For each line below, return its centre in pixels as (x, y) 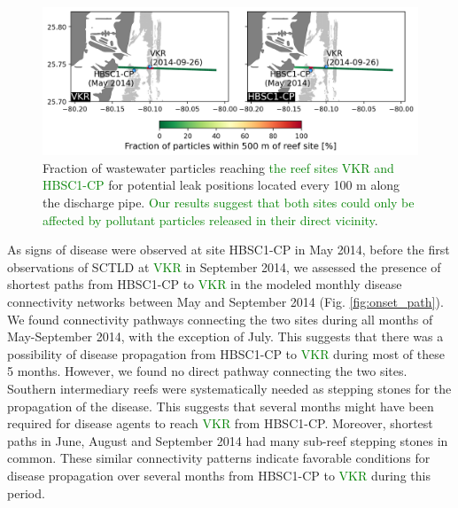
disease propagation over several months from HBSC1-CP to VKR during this (219, 475)
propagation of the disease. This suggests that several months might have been (221, 406)
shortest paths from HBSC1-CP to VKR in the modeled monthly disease (205, 284)
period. (26, 492)
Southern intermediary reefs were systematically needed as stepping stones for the (229, 388)
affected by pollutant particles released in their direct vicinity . (210, 219)
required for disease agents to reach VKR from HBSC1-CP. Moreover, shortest (220, 423)
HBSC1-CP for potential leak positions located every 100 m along (221, 185)
